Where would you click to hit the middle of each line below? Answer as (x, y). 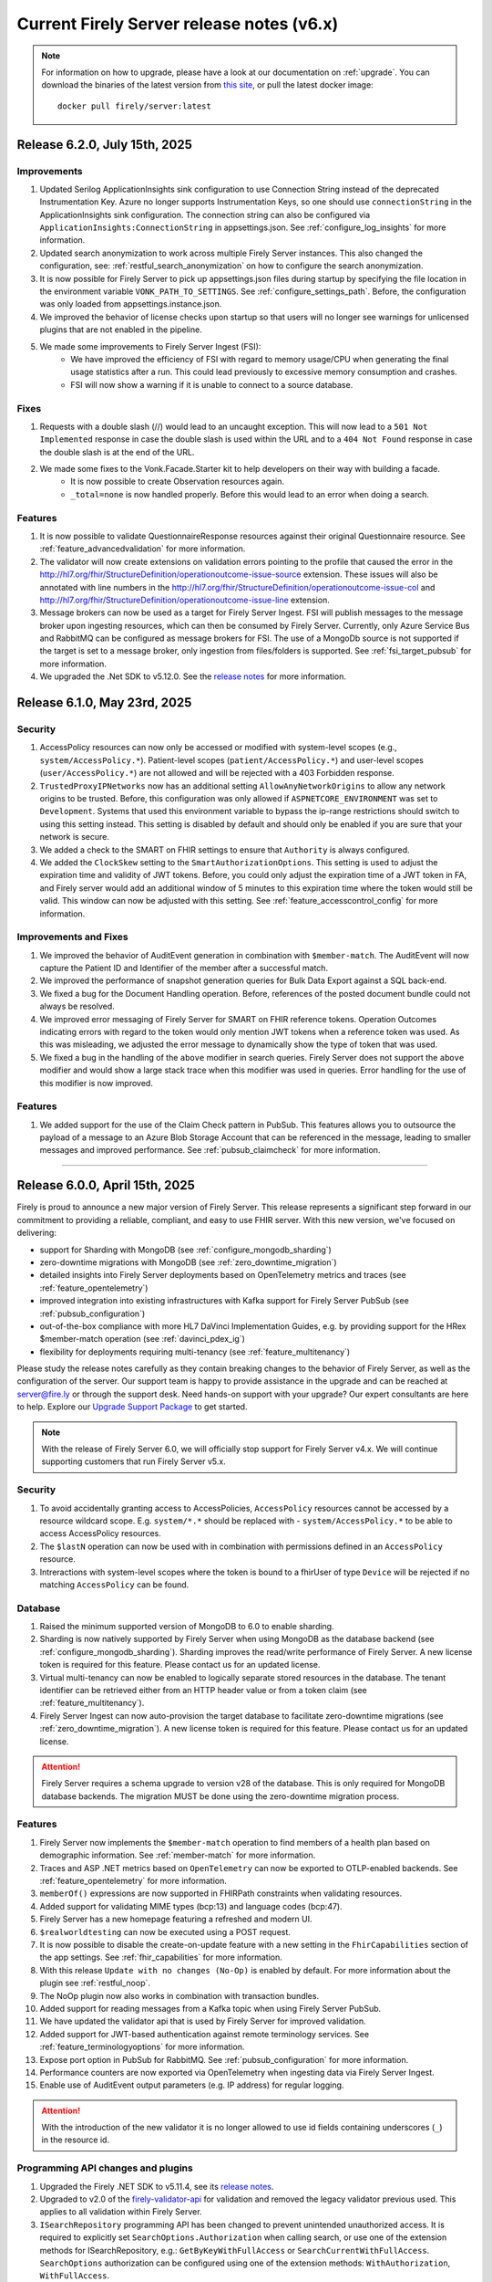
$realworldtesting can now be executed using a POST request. (165, 1931)
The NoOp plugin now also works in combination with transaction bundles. (179, 1995)
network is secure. (74, 837)
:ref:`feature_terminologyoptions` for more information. (142, 2047)
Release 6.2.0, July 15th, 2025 (105, 145)
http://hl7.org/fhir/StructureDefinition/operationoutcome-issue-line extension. (184, 600)
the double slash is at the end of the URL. (117, 452)
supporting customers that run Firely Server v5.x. (134, 1461)
